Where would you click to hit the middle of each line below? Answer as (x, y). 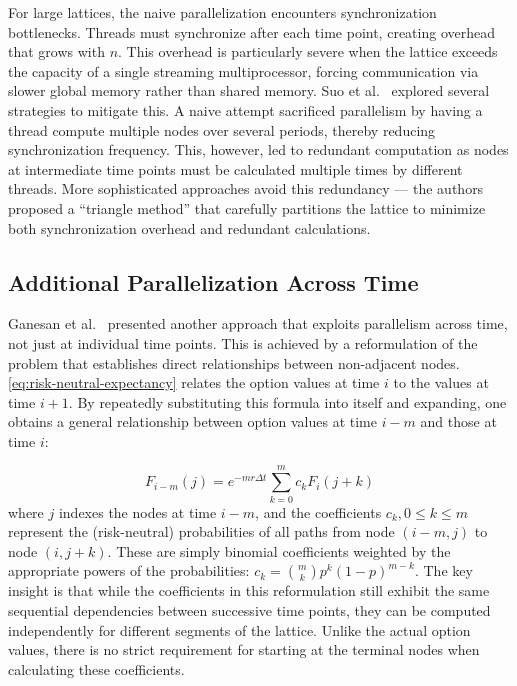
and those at (458, 421)
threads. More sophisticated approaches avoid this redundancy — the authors (246, 188)
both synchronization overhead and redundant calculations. (189, 227)
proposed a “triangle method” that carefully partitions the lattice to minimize (247, 207)
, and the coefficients (318, 511)
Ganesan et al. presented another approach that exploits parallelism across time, (258, 323)
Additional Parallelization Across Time (213, 281)
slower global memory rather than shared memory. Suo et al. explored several (249, 90)
